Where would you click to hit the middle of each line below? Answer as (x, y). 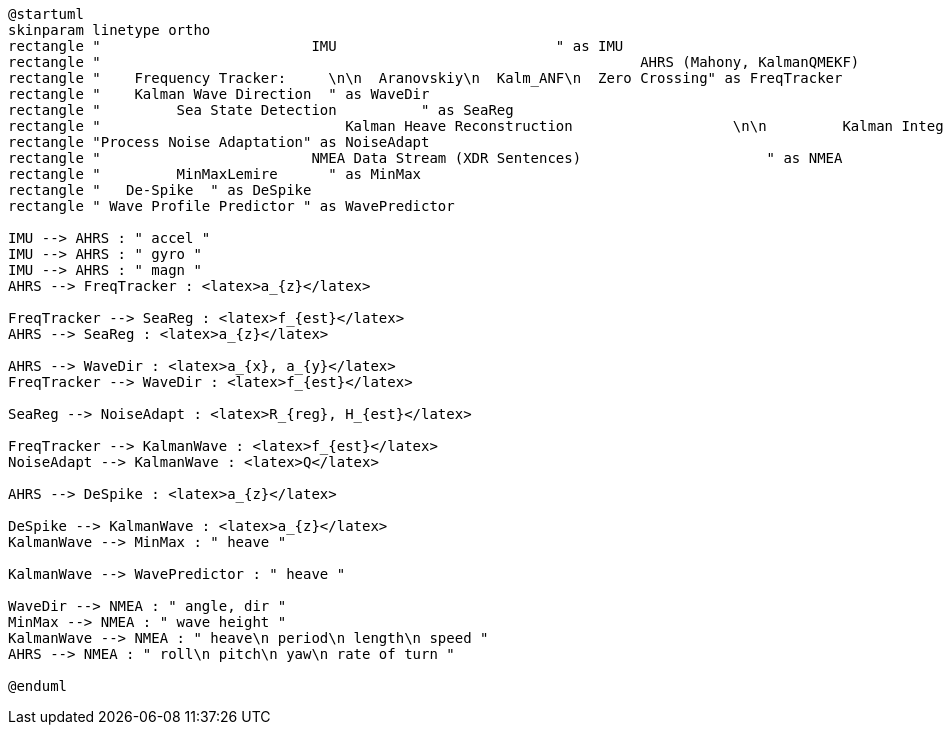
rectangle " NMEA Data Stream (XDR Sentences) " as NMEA (425, 158)
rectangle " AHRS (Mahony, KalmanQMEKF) (434, 62)
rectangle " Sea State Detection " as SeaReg (261, 110)
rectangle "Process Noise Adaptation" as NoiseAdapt (219, 142)
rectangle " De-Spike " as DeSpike (160, 190)
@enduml (38, 686)
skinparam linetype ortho (109, 30)
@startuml (46, 14)
